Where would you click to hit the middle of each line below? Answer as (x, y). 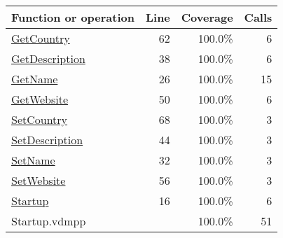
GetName (35, 79)
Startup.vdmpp (49, 221)
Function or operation (73, 17)
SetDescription (47, 140)
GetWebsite (40, 99)
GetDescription (48, 58)
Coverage (207, 17)
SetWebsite (39, 180)
